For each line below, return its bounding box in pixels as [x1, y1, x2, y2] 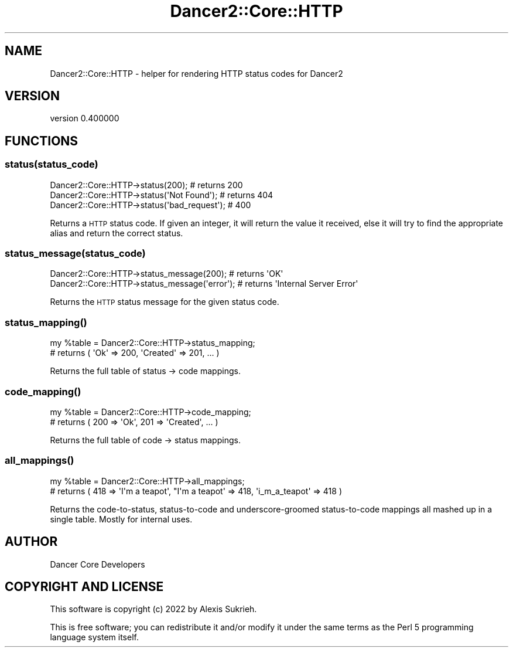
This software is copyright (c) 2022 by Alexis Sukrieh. [50, 604, 257, 614]
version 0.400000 [50, 113, 119, 124]
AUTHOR [5, 534, 58, 549]
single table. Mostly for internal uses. [50, 514, 193, 524]
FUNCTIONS [5, 133, 78, 148]
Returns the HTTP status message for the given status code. [50, 297, 279, 307]
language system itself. [50, 632, 139, 643]
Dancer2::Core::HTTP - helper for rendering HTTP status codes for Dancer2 [50, 68, 343, 79]
